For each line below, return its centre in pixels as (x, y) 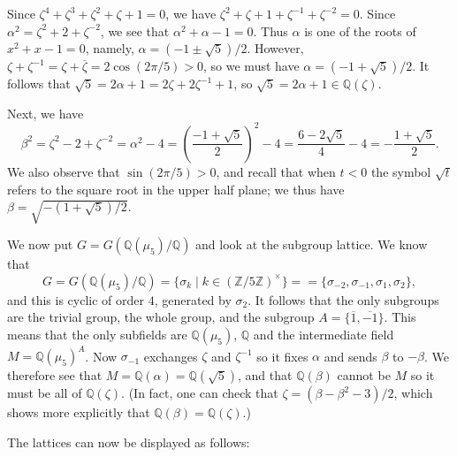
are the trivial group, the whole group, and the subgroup (161, 317)
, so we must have (251, 66)
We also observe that (64, 171)
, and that (265, 375)
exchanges (171, 356)
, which (413, 393)
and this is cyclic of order (76, 299)
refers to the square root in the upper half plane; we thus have (176, 189)
